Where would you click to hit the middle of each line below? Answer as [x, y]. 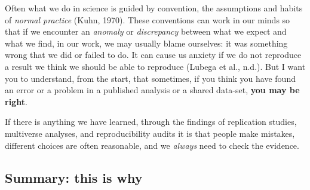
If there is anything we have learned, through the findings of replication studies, [151, 122]
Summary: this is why [74, 177]
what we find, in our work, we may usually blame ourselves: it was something [146, 43]
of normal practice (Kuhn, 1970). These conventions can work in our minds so [148, 19]
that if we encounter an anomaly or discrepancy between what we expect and [146, 31]
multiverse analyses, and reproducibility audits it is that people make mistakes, [150, 133]
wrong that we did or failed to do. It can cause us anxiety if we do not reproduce [153, 55]
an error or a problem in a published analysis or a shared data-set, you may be [152, 90]
